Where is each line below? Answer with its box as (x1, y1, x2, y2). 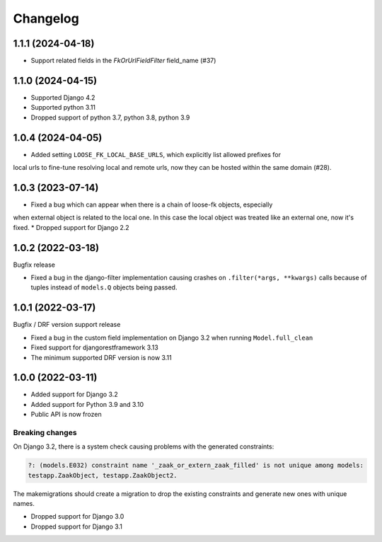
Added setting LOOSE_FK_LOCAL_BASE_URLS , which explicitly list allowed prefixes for (30, 150, 282, 158)
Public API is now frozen (30, 410, 102, 419)
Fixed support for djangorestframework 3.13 (30, 343, 158, 352)
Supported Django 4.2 (30, 93, 95, 102)
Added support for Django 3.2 (30, 390, 118, 399)
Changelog (13, 11, 79, 26)
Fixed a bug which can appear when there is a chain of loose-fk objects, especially (30, 200, 273, 209)
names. (13, 500, 35, 508)
